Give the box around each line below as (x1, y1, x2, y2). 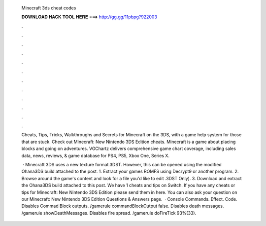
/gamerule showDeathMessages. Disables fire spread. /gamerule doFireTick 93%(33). (21, 210, 197, 216)
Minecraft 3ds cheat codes (21, 5, 76, 11)
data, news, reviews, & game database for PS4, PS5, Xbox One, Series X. (21, 152, 170, 158)
